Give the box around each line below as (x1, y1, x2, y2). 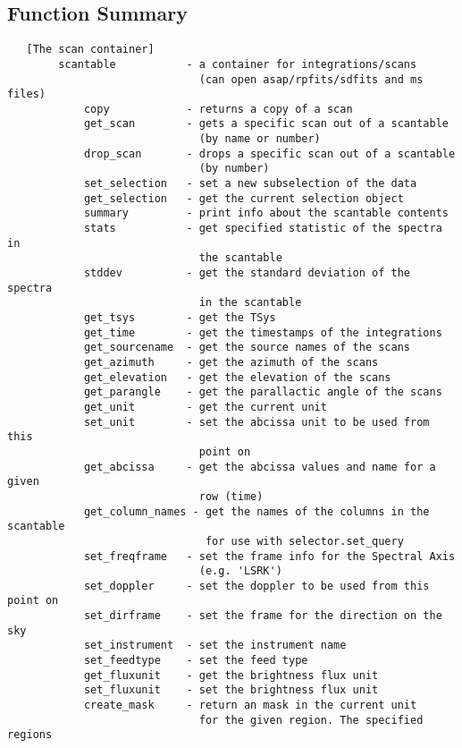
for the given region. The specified (198, 713, 424, 727)
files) (7, 88, 46, 101)
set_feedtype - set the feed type (83, 654, 308, 667)
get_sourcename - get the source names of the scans (83, 341, 411, 354)
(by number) (198, 162, 270, 175)
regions (7, 728, 53, 742)
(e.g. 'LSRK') (198, 565, 282, 578)
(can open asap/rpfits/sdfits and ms (198, 72, 424, 86)
